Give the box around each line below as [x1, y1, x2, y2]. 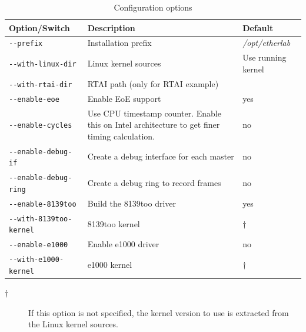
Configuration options [114, 1, 192, 13]
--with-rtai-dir [9, 80, 72, 89]
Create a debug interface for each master [87, 150, 234, 162]
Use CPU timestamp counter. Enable [87, 107, 221, 119]
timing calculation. [87, 130, 155, 142]
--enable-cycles [9, 121, 72, 130]
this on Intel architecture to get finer [87, 118, 220, 131]
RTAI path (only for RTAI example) [87, 77, 219, 89]
